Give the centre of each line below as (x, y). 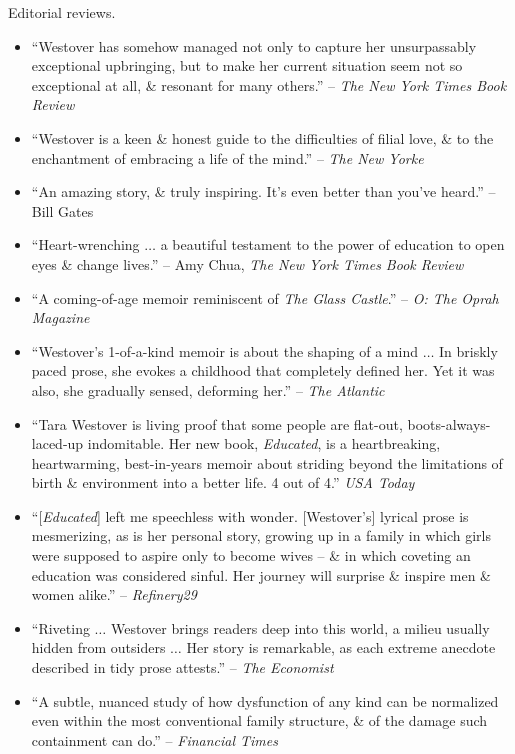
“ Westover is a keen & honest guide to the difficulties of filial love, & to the (262, 137)
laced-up (57, 443)
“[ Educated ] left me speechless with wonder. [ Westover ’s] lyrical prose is (250, 515)
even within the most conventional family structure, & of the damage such (259, 720)
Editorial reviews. (62, 12)
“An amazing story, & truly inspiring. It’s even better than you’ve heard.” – (263, 191)
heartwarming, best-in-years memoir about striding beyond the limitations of (267, 462)
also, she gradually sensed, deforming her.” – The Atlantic (208, 389)
